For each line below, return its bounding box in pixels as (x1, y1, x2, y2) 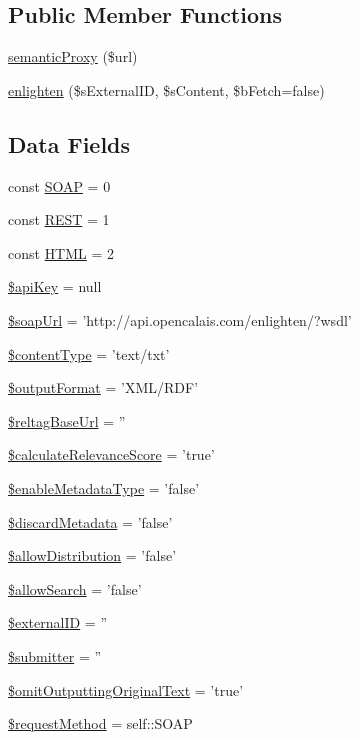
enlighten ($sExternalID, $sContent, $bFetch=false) (8, 79, 325, 100)
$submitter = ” (8, 645, 102, 666)
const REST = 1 (8, 209, 110, 230)
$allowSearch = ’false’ (8, 578, 142, 599)
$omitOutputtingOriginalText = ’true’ (8, 679, 244, 700)
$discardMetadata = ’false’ (8, 511, 173, 532)
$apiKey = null (8, 276, 102, 297)
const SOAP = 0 (8, 175, 111, 196)
